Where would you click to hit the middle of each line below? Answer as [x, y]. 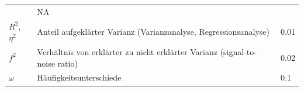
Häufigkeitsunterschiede [79, 77]
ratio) [68, 63]
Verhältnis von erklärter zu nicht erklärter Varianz [127, 52]
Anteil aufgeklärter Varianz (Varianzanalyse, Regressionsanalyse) [153, 32]
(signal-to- [238, 52]
